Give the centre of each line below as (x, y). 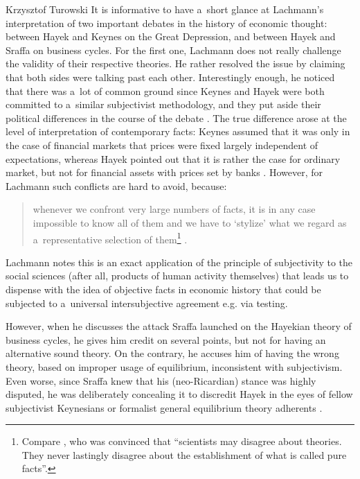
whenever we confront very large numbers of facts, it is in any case (174, 209)
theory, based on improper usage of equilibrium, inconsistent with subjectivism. (174, 366)
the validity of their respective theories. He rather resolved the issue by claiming (175, 63)
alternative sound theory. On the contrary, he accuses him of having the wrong (172, 353)
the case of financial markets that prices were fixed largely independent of (162, 145)
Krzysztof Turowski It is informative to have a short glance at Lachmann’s (165, 9)
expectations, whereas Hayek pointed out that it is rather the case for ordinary (173, 158)
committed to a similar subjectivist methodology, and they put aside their (163, 104)
